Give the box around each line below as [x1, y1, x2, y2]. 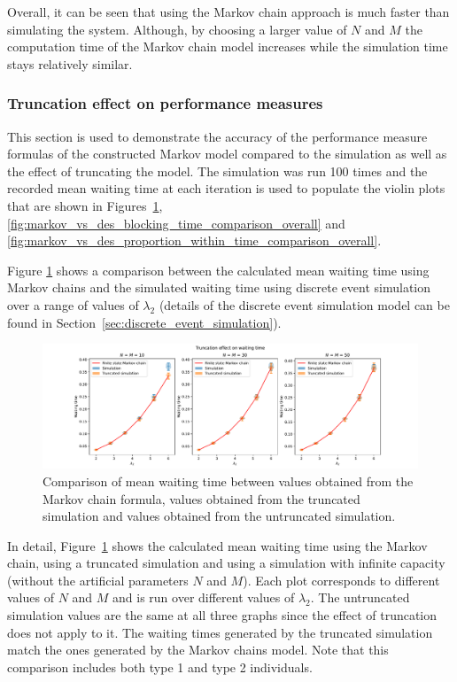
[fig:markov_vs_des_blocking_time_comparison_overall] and [7, 213, 345, 232]
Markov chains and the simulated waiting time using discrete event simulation [7, 278, 431, 297]
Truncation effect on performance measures [7, 92, 323, 114]
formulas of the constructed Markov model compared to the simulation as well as [7, 144, 447, 163]
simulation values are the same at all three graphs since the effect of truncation [7, 606, 438, 624]
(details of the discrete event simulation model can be [159, 295, 450, 314]
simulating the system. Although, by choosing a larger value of [7, 19, 347, 38]
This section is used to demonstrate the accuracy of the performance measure [7, 127, 428, 145]
